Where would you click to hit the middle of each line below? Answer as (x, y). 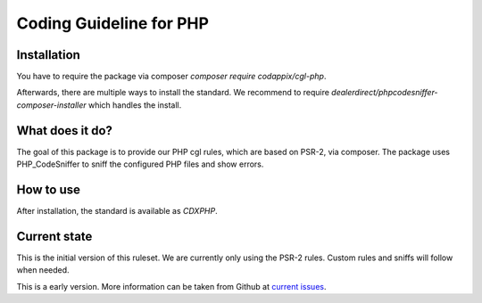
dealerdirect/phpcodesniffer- (385, 93)
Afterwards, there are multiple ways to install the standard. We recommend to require (173, 93)
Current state (54, 236)
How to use (48, 189)
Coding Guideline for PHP (113, 23)
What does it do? (65, 131)
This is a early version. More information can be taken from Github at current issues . (171, 286)
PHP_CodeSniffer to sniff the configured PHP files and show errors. (140, 164)
